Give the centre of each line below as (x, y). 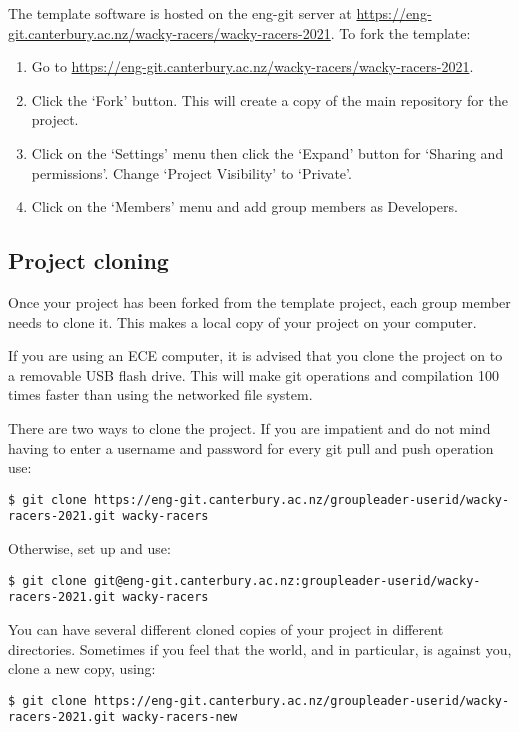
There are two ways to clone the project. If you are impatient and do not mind (249, 427)
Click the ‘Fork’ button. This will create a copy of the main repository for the (269, 99)
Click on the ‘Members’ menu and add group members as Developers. (244, 206)
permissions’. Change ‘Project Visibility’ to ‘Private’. (191, 172)
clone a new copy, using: (82, 668)
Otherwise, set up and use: (89, 548)
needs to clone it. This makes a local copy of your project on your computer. (242, 321)
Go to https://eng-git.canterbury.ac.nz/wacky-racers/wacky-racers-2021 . (252, 66)
